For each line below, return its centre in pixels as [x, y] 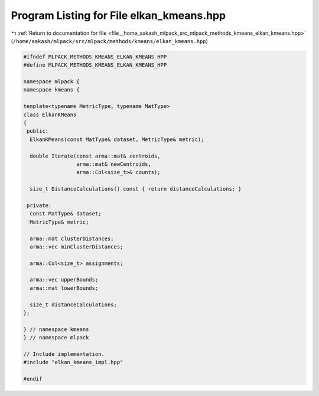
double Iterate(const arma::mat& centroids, [95, 156]
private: [39, 205]
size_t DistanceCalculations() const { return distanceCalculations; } [136, 189]
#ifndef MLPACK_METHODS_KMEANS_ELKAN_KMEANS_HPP [95, 57]
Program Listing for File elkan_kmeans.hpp [118, 15]
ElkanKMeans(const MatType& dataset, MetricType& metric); [117, 139]
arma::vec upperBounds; [64, 280]
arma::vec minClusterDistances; [77, 247]
